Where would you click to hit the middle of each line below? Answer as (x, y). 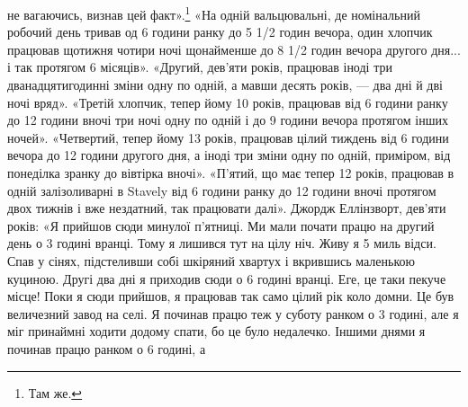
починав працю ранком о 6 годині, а (107, 348)
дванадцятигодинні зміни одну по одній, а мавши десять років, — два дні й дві (225, 85)
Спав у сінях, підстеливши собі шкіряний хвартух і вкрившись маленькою (211, 260)
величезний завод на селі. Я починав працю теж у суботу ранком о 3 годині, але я (233, 313)
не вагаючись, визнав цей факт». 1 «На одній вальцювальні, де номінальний (214, 13)
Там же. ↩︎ (55, 392)
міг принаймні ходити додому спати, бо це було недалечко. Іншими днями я (216, 331)
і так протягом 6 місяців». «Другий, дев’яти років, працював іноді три (200, 67)
